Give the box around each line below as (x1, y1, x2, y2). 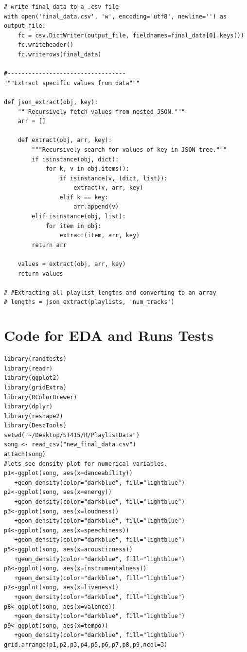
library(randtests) (4, 355, 67, 363)
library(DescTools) (4, 422, 67, 429)
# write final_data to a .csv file (4, 3, 119, 10)
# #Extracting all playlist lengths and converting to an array (4, 289, 216, 296)
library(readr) (4, 365, 53, 372)
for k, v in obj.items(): (45, 165, 129, 173)
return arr (32, 241, 67, 248)
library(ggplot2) (4, 374, 60, 382)
